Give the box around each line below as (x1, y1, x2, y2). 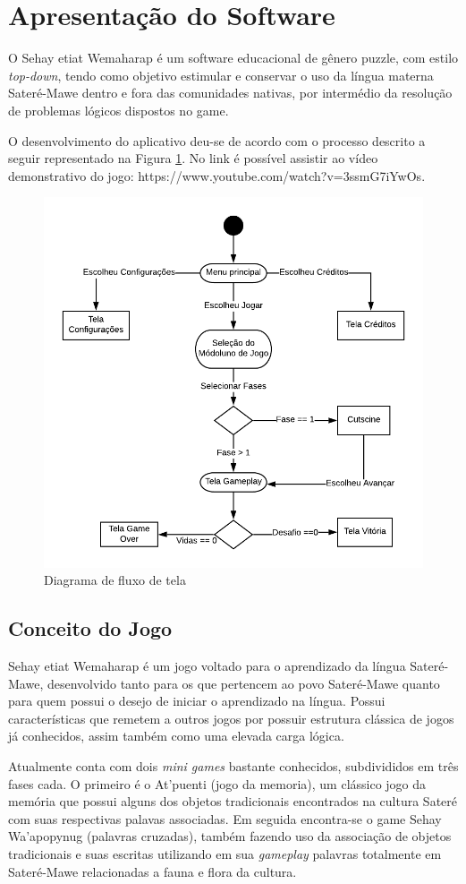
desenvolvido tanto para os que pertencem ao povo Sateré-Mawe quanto (47, 674, 440, 692)
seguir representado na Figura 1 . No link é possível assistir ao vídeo (8, 149, 378, 167)
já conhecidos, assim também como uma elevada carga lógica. (8, 726, 344, 745)
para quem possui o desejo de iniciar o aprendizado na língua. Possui (8, 691, 386, 710)
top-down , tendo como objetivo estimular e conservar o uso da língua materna (8, 65, 434, 84)
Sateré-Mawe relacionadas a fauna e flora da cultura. (8, 862, 297, 880)
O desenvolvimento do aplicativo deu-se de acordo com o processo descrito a (8, 131, 426, 150)
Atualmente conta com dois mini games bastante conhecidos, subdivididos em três (8, 757, 459, 776)
